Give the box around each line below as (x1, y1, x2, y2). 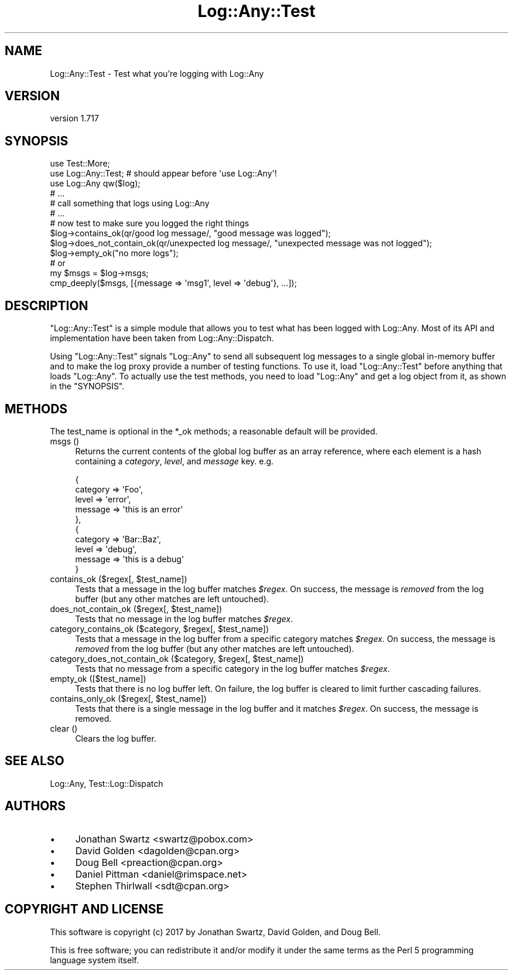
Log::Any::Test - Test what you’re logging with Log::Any (50, 68, 264, 79)
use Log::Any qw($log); (50, 178, 141, 189)
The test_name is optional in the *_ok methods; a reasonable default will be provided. (50, 426, 378, 436)
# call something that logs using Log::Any (50, 198, 210, 209)
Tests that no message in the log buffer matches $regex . (75, 613, 293, 624)
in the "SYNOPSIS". (50, 381, 125, 392)
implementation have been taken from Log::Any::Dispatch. (50, 333, 274, 344)
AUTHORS (5, 799, 66, 814)
